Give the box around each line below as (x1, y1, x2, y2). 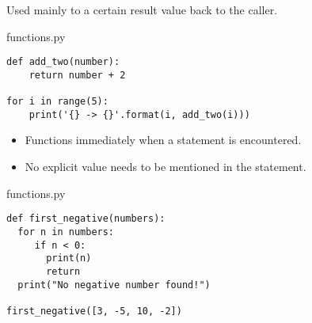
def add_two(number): (6, 56, 120, 68)
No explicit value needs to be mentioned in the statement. (25, 158, 306, 175)
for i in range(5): (6, 96, 108, 108)
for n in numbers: (17, 226, 115, 237)
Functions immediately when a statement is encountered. (25, 131, 302, 148)
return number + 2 (29, 69, 126, 81)
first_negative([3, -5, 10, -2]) (6, 305, 182, 317)
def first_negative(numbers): (6, 213, 166, 225)
